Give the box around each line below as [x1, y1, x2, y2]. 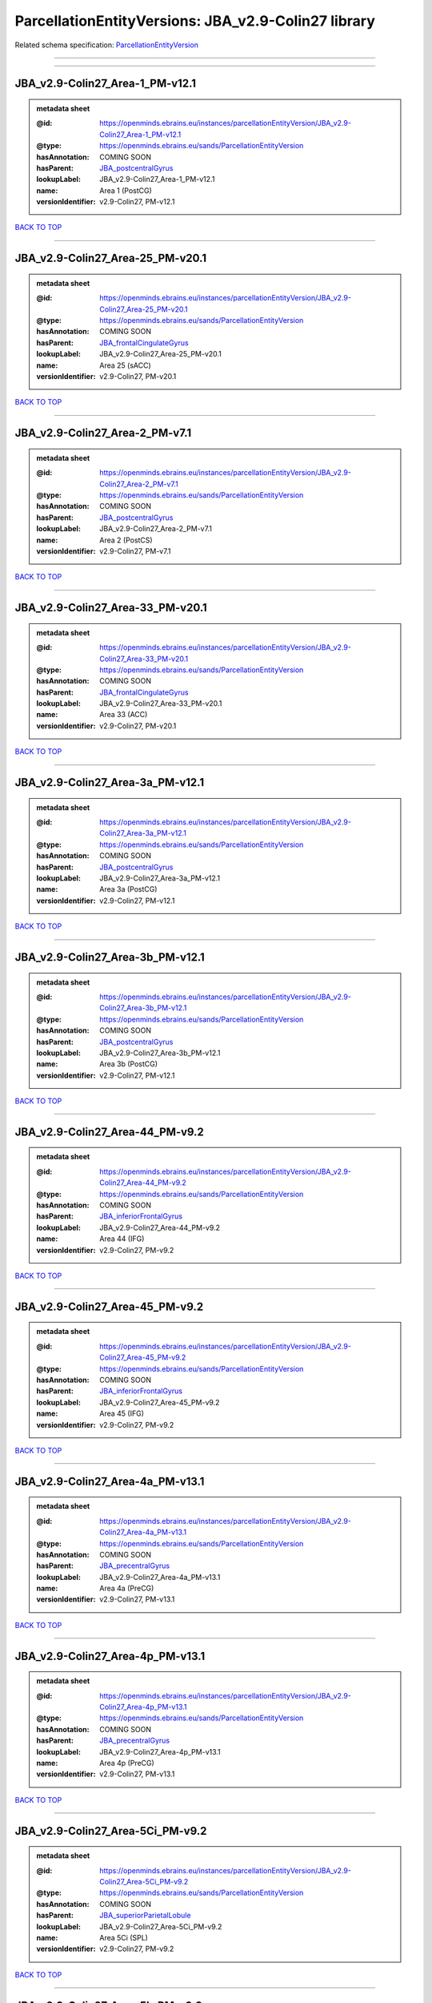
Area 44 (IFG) [99, 1234, 145, 1243]
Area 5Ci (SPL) [99, 1932, 148, 1942]
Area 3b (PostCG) [99, 1059, 158, 1069]
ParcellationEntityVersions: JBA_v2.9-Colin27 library [14, 12, 376, 30]
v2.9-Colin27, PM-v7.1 [99, 546, 171, 556]
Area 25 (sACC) [99, 361, 151, 370]
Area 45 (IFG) [99, 1409, 144, 1418]
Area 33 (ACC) [99, 710, 148, 719]
